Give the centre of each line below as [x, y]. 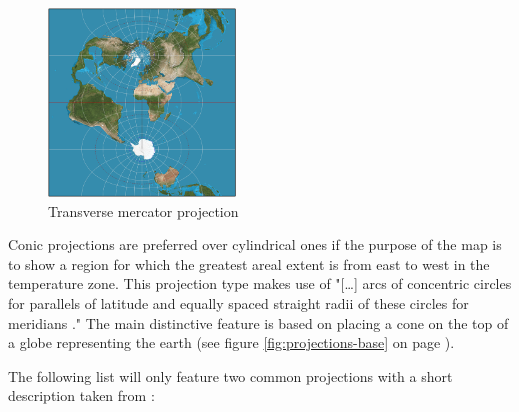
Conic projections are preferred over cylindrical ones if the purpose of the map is [255, 244]
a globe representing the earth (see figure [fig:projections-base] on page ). [231, 342]
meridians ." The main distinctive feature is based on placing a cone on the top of [258, 322]
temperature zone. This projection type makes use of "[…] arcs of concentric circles [260, 283]
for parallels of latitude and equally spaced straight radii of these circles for [238, 302]
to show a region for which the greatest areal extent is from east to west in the [249, 263]
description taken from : [81, 395]
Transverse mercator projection [143, 210]
